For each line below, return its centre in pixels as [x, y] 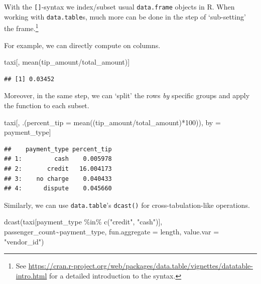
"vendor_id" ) [24, 241]
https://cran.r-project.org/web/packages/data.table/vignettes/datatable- [141, 266]
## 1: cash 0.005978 [58, 159]
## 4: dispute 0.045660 [58, 189]
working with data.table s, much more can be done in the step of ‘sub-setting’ [125, 16]
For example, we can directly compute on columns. [82, 45]
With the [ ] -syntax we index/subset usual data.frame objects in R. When [119, 7]
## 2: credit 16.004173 [58, 169]
